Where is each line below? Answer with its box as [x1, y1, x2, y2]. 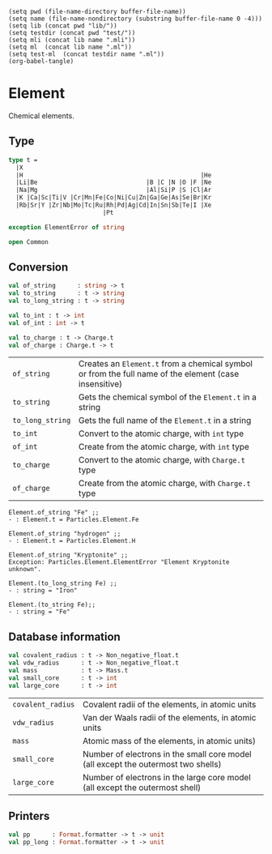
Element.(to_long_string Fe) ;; [8, 579, 117, 587]
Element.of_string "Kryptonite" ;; [8, 551, 129, 559]
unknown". [8, 566, 42, 574]
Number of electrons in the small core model [82, 748, 253, 759]
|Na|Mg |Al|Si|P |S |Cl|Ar [15, 186, 212, 194]
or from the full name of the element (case [78, 369, 240, 380]
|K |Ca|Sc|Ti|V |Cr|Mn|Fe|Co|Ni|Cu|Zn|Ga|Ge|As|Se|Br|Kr [15, 194, 212, 202]
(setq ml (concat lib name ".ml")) [8, 43, 132, 51]
